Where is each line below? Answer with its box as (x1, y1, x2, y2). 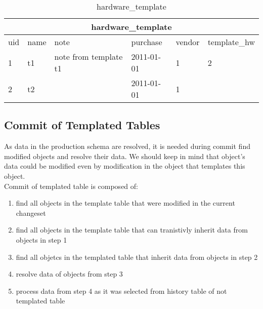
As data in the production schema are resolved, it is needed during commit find (4, 141, 250, 151)
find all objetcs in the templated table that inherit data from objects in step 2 (16, 251, 258, 262)
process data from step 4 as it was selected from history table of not (16, 285, 227, 296)
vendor (176, 36, 200, 48)
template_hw (207, 36, 255, 48)
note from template (54, 51, 123, 62)
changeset (16, 207, 46, 218)
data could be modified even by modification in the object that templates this (4, 161, 245, 171)
